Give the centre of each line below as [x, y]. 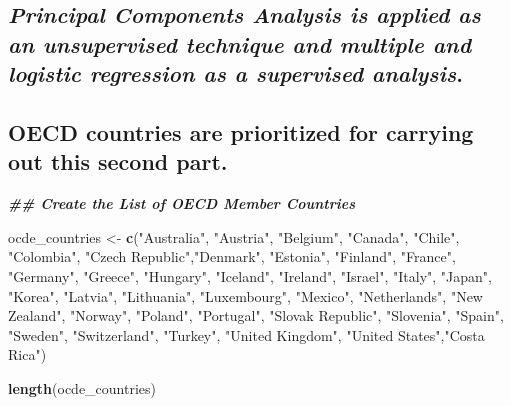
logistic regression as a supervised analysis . [235, 73]
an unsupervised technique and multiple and [240, 43]
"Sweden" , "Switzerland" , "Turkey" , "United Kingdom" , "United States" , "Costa [246, 334]
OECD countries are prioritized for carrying [241, 131]
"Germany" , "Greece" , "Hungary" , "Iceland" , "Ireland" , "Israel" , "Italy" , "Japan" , [250, 275]
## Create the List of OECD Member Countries [181, 203]
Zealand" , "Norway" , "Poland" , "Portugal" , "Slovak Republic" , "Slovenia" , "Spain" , [256, 315]
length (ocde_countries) [82, 387]
